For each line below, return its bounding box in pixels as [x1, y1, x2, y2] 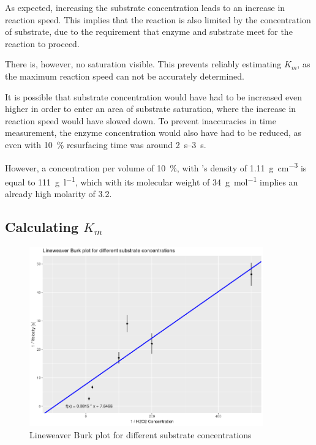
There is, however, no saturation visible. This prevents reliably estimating [5, 58, 282, 70]
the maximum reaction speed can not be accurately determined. [5, 69, 245, 82]
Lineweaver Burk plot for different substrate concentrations [29, 428, 252, 441]
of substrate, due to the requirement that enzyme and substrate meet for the [5, 25, 293, 38]
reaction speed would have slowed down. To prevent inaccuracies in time [5, 114, 276, 127]
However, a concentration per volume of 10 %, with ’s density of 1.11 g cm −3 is [5, 159, 307, 174]
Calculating [5, 217, 79, 236]
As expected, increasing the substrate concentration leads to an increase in [5, 1, 285, 13]
